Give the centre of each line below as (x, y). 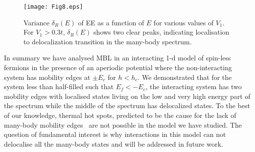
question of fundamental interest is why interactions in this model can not (115, 134)
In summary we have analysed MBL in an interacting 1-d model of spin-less (117, 58)
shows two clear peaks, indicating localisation (162, 32)
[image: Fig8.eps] (53, 7)
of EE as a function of (111, 22)
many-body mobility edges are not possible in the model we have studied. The (123, 124)
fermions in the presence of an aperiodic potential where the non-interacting (118, 67)
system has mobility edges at (47, 77)
